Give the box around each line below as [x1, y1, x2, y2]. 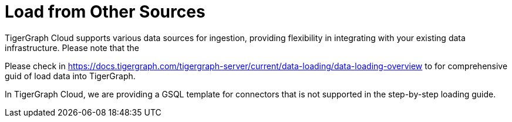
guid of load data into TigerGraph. [5, 70, 136, 81]
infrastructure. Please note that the [5, 42, 139, 53]
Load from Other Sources [5, 2, 206, 22]
